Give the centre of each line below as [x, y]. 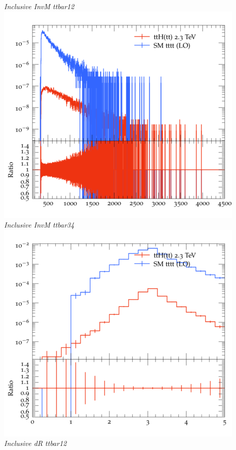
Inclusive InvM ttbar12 [39, 6]
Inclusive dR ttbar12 [35, 443]
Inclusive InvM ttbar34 [39, 225]
